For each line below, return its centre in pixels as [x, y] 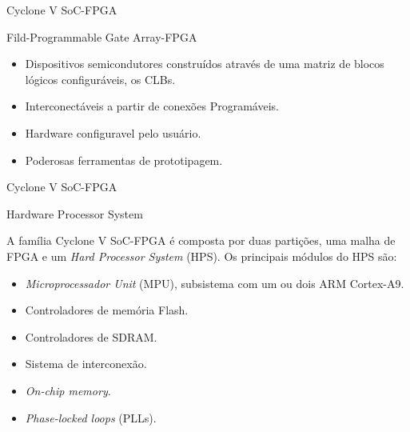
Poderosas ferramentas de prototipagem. [124, 160]
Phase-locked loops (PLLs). [91, 417]
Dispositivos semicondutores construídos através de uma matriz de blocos [205, 64]
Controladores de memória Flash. [107, 310]
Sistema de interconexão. [86, 364]
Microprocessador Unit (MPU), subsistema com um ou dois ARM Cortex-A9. [215, 283]
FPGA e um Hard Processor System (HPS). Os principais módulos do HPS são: [202, 256]
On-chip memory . [68, 390]
